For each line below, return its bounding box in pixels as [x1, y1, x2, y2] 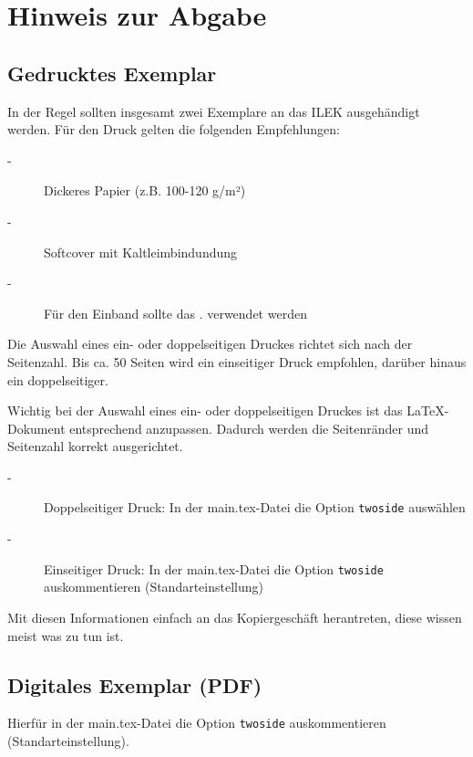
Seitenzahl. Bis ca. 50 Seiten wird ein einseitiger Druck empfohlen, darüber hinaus [7, 352, 467, 371]
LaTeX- [406, 401, 449, 420]
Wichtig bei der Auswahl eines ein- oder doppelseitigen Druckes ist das [7, 401, 403, 420]
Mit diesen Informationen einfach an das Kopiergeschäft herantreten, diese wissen [7, 607, 462, 626]
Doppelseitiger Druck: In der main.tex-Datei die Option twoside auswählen [44, 498, 466, 517]
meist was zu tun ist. [7, 626, 124, 645]
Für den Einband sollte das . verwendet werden [44, 303, 307, 322]
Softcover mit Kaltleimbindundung [44, 242, 238, 261]
